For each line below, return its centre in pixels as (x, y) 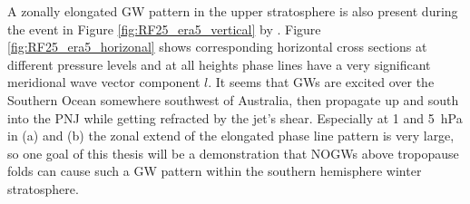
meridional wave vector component (104, 82)
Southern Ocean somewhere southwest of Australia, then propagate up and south (233, 99)
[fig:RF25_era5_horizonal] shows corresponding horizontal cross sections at (217, 47)
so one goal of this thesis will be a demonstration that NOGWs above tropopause (233, 153)
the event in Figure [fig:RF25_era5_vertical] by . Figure (164, 29)
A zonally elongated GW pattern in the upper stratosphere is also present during (233, 11)
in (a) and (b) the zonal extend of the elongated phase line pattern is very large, (231, 136)
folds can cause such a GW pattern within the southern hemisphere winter (215, 171)
